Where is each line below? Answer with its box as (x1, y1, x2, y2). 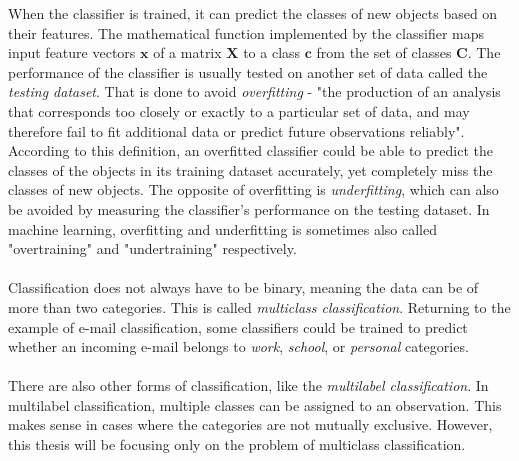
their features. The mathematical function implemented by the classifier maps (8, 22, 485, 43)
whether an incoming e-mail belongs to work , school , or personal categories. (8, 336, 469, 357)
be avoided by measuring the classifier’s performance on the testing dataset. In (8, 198, 490, 219)
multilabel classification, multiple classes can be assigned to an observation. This (8, 394, 502, 415)
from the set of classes (316, 42, 452, 63)
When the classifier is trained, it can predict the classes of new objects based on (8, 3, 498, 23)
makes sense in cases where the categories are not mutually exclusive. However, (8, 414, 493, 435)
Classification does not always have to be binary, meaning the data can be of (8, 277, 479, 298)
